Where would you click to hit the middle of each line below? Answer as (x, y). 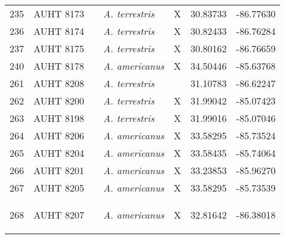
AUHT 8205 (59, 188)
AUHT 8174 (59, 31)
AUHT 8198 (59, 118)
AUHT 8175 (59, 48)
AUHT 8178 (59, 66)
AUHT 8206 (59, 135)
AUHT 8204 (59, 153)
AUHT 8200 (59, 101)
